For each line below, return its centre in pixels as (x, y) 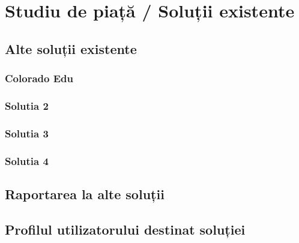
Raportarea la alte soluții (85, 193)
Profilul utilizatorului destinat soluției (125, 229)
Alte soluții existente (71, 48)
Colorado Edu (39, 78)
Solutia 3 (27, 133)
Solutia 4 (27, 160)
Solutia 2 (27, 105)
